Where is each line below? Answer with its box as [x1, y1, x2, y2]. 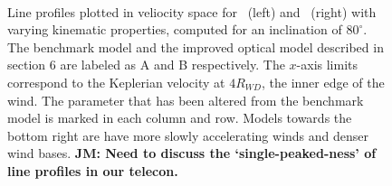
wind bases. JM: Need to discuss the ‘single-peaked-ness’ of [7, 144, 377, 163]
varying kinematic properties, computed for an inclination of [7, 20, 342, 39]
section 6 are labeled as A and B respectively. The [7, 55, 285, 74]
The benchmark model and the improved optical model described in [7, 37, 384, 56]
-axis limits [296, 55, 359, 74]
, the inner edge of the [262, 72, 385, 91]
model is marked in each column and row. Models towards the [7, 108, 352, 127]
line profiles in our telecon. [7, 161, 178, 180]
